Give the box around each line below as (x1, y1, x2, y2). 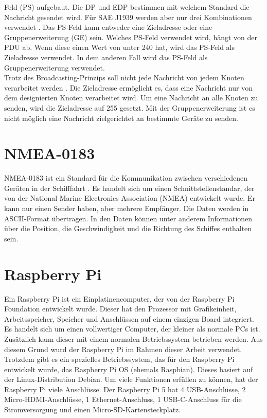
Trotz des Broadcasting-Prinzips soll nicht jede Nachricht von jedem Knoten (4, 72, 244, 83)
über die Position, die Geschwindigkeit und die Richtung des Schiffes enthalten (4, 223, 252, 234)
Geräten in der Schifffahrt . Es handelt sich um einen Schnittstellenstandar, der (4, 182, 255, 193)
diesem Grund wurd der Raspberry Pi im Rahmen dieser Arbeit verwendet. (4, 343, 242, 354)
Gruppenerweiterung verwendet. (4, 62, 105, 73)
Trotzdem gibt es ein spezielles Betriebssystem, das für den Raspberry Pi (4, 354, 235, 364)
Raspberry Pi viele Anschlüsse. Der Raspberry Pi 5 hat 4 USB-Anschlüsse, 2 (4, 384, 246, 394)
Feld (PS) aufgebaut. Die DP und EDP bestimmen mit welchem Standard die (4, 2, 250, 12)
